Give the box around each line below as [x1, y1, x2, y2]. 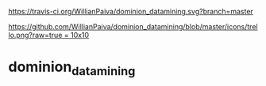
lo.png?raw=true [8, 31, 63, 39]
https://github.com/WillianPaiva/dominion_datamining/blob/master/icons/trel [8, 22, 258, 31]
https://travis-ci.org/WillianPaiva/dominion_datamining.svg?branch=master [8, 7, 254, 16]
